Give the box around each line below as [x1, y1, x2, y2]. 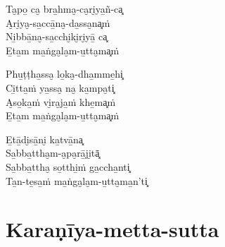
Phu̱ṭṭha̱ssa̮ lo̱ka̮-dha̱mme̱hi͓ [6, 66, 123, 81]
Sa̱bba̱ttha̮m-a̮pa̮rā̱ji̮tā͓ [6, 145, 100, 160]
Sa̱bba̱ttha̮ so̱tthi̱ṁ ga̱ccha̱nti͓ [6, 159, 130, 174]
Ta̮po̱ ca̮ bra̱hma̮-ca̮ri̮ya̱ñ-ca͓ [6, 1, 123, 16]
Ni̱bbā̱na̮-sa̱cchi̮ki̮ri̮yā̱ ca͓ [6, 29, 108, 44]
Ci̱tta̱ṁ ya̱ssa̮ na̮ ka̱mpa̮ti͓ [6, 80, 115, 95]
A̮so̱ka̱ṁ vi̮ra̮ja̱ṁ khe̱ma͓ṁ [6, 94, 116, 109]
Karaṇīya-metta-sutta [6, 215, 219, 243]
